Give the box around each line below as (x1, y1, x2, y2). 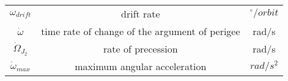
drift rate (121, 7, 160, 21)
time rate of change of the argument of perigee (41, 24, 240, 38)
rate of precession (103, 42, 178, 56)
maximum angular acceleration (75, 59, 207, 73)
